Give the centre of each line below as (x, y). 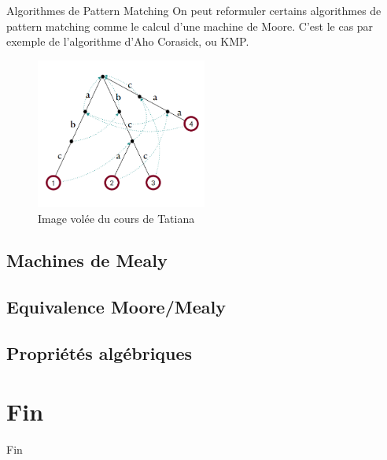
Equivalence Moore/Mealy (116, 307)
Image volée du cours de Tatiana (116, 218)
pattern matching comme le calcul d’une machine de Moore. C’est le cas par (190, 26)
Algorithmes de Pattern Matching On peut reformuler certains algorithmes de (194, 10)
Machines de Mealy (87, 260)
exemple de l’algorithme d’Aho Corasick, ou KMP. (128, 41)
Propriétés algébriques (100, 353)
